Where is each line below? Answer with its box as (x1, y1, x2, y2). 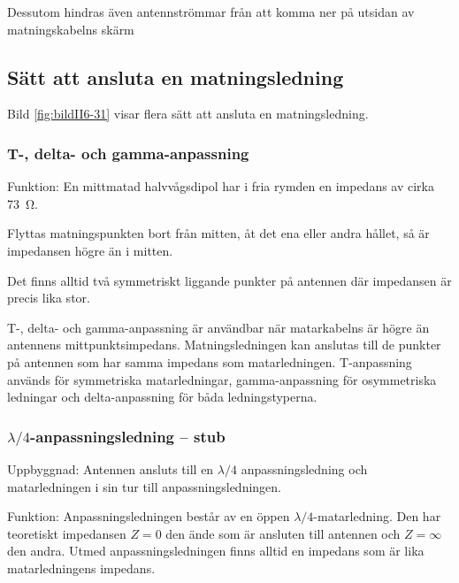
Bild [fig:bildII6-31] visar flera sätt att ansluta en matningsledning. (7, 104, 369, 123)
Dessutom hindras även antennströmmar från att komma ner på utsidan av (7, 3, 415, 20)
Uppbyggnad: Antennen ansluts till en (7, 460, 214, 479)
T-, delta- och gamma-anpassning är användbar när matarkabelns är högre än (7, 318, 430, 336)
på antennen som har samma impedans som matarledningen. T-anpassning (7, 352, 412, 371)
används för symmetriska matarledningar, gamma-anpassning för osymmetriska (7, 370, 437, 388)
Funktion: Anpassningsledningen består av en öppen (7, 507, 290, 525)
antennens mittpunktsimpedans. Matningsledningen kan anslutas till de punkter (7, 335, 441, 354)
